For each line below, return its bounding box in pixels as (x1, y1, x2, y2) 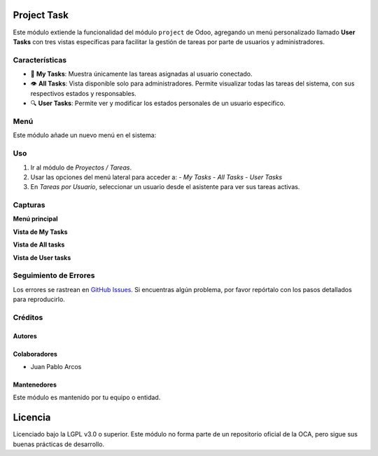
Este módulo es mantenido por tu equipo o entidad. (13, 393, 161, 402)
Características (13, 55, 66, 64)
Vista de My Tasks (13, 228, 68, 236)
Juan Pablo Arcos (30, 363, 82, 371)
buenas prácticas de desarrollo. (13, 440, 105, 448)
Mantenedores (13, 380, 57, 389)
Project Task (13, 9, 69, 21)
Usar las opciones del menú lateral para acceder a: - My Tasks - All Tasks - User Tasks (30, 172, 283, 181)
